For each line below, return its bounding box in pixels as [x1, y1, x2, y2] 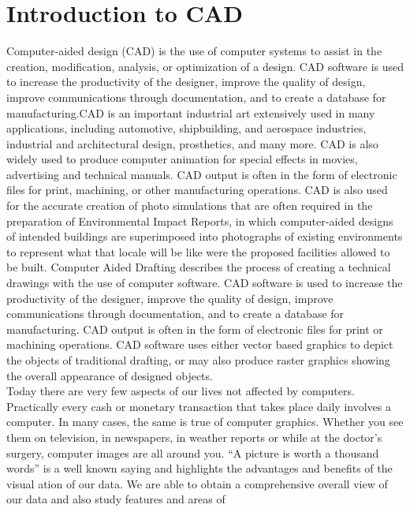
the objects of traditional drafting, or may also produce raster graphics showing [6, 352, 390, 368]
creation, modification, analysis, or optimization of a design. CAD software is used [6, 58, 404, 74]
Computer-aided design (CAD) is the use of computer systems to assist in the [6, 43, 382, 59]
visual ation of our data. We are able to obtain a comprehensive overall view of [6, 475, 388, 491]
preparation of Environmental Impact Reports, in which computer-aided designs [6, 212, 393, 229]
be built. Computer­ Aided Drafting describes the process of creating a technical [6, 259, 391, 275]
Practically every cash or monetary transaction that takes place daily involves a [6, 398, 391, 414]
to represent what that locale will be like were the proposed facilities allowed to [6, 243, 390, 260]
